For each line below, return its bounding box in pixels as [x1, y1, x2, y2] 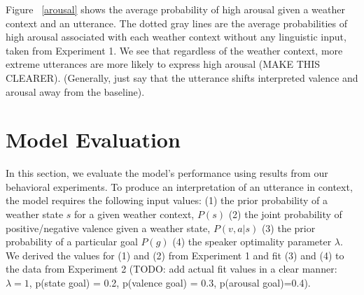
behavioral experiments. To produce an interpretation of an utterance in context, [6, 179, 353, 194]
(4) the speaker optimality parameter [172, 234, 332, 249]
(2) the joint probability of [228, 207, 342, 222]
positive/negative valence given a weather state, [6, 220, 211, 235]
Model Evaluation [6, 125, 181, 154]
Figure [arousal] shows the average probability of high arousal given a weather [6, 2, 345, 16]
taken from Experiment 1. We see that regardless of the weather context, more [6, 43, 343, 57]
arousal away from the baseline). [6, 84, 145, 99]
